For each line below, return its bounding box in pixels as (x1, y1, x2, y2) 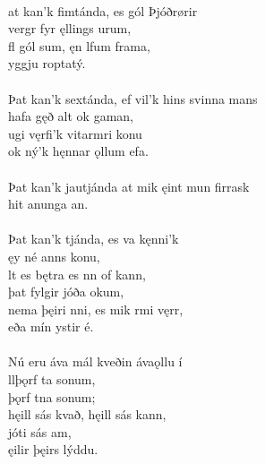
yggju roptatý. (8, 54, 86, 73)
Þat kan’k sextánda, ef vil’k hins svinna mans (8, 89, 258, 107)
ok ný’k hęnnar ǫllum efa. (8, 142, 149, 160)
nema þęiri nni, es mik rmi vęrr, (8, 299, 184, 318)
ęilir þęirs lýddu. (8, 440, 98, 459)
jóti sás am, (8, 422, 72, 441)
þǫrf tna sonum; (8, 387, 96, 406)
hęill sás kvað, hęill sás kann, (8, 405, 167, 424)
